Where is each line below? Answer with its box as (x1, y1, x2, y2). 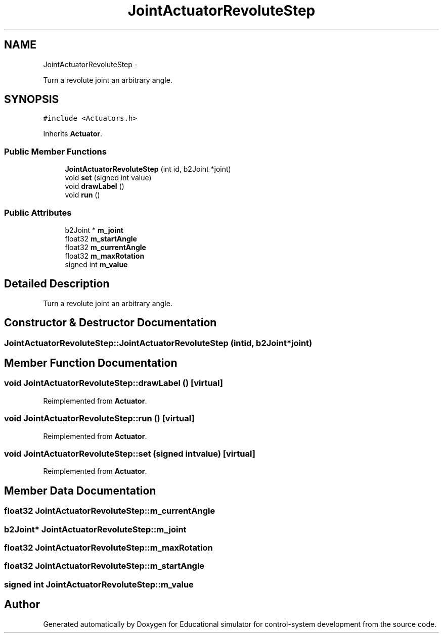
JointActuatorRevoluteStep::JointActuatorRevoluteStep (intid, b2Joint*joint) (4, 337, 313, 348)
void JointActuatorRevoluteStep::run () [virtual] (4, 413, 195, 424)
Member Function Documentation (4, 357, 178, 370)
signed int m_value (65, 260, 128, 269)
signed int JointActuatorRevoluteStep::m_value (4, 579, 194, 590)
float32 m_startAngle (65, 234, 137, 243)
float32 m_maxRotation (65, 251, 145, 260)
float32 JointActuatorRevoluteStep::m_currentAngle (4, 506, 215, 516)
